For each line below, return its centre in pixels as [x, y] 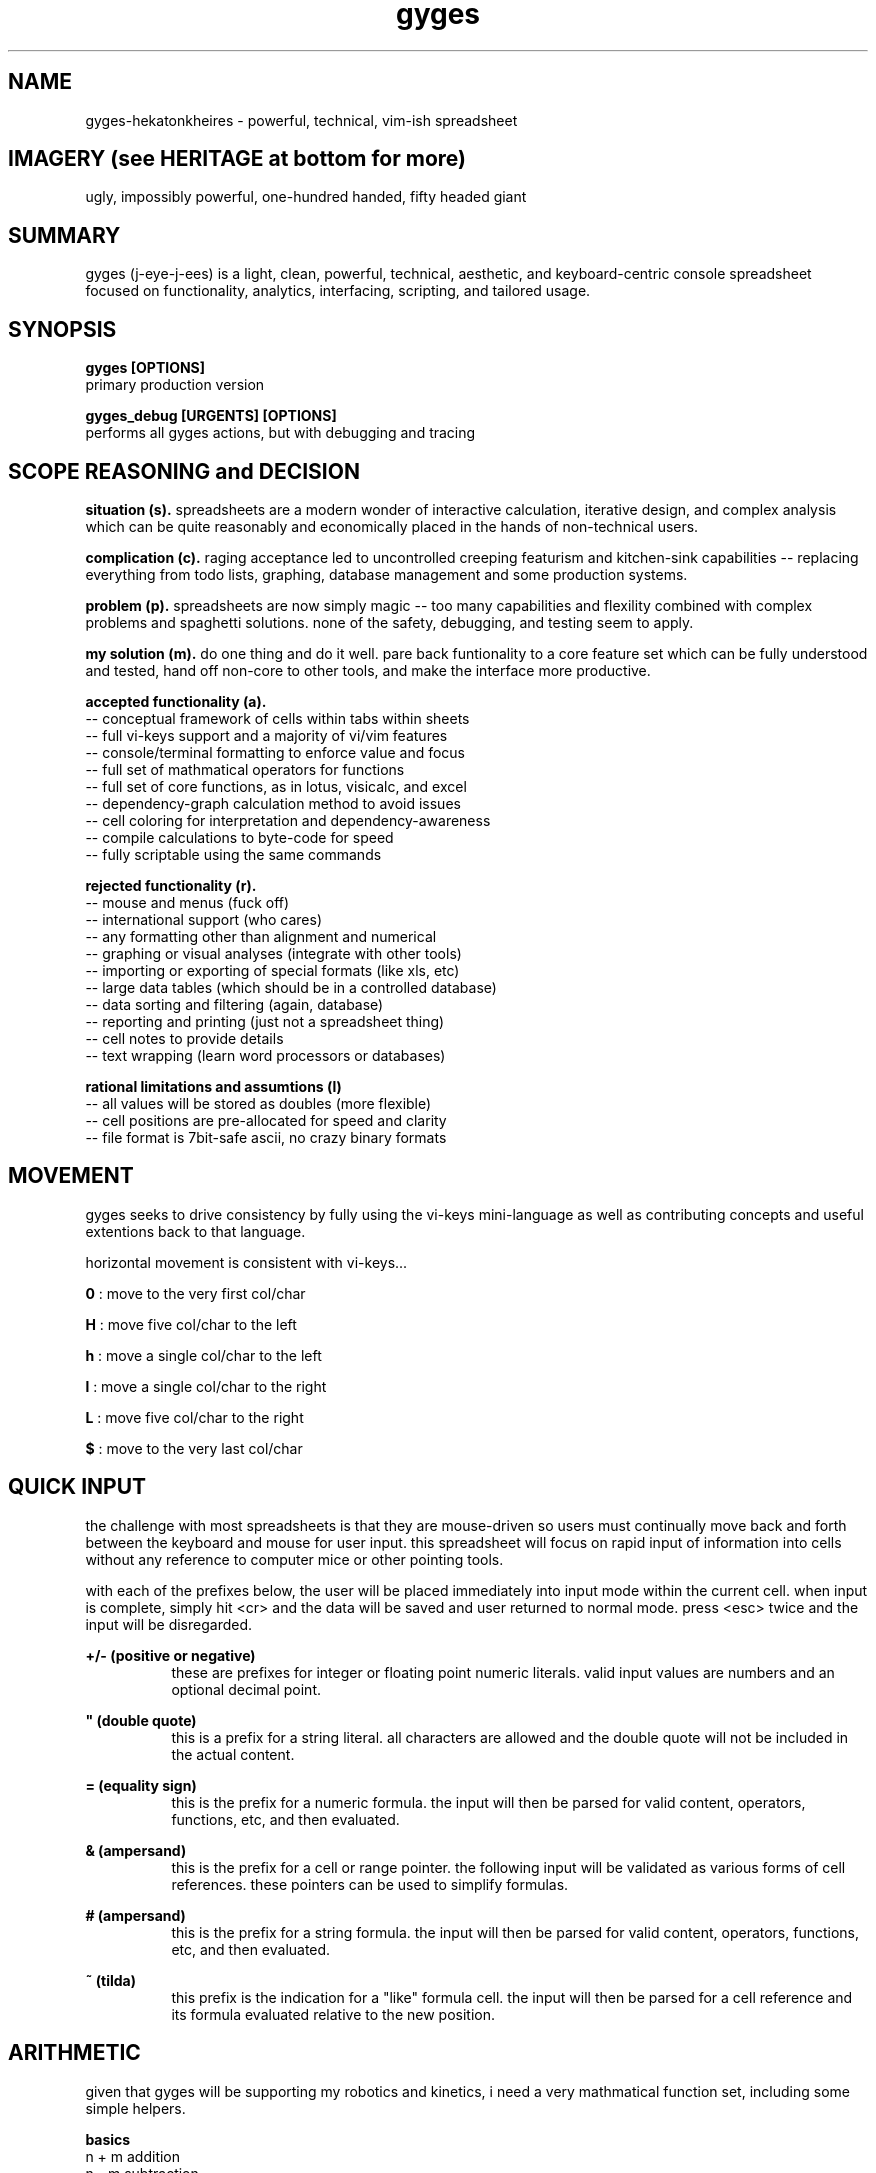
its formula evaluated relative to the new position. [333, 2014]
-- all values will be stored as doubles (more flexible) [258, 1103]
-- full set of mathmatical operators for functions [245, 769]
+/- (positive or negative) [170, 1655]
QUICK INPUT [77, 1487]
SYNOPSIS [62, 329]
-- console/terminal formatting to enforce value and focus [275, 752]
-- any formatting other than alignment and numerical [261, 936]
